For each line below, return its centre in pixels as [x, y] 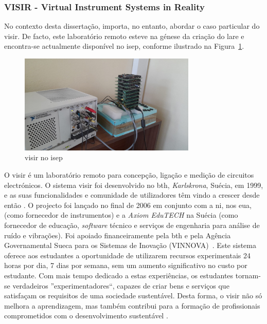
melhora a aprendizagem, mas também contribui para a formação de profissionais [132, 305]
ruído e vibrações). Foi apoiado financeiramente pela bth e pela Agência [118, 235]
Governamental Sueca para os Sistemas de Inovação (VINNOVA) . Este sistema [130, 245]
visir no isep [44, 157]
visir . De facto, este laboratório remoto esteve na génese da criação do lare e [124, 36]
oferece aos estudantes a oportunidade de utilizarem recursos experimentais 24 [127, 255]
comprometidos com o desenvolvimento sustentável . [86, 316]
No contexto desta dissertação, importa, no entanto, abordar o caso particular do [132, 26]
